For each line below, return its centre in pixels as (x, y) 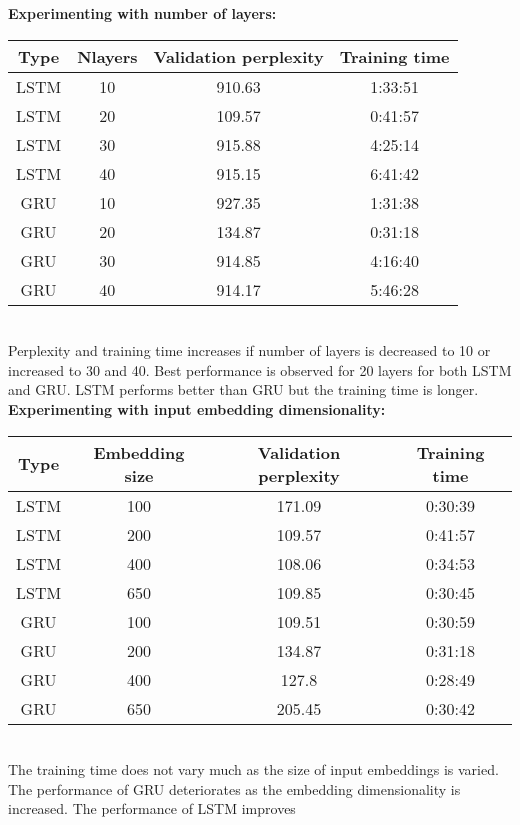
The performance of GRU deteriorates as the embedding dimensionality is (234, 788)
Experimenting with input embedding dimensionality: (197, 408)
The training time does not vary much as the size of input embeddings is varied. (253, 769)
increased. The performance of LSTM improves (152, 808)
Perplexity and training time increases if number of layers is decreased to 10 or (249, 350)
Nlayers (107, 56)
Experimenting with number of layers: (142, 13)
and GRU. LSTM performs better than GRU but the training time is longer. (243, 389)
